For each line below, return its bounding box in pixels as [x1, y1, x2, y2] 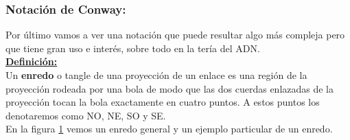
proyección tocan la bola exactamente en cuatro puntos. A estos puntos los [5, 95, 320, 109]
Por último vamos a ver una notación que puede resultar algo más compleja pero [5, 27, 345, 42]
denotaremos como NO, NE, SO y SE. [5, 108, 166, 122]
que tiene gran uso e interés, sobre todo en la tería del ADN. [5, 40, 260, 55]
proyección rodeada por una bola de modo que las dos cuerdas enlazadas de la [5, 81, 334, 95]
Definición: [5, 54, 58, 69]
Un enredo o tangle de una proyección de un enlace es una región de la [5, 68, 307, 82]
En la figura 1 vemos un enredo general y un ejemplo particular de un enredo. [5, 121, 333, 136]
